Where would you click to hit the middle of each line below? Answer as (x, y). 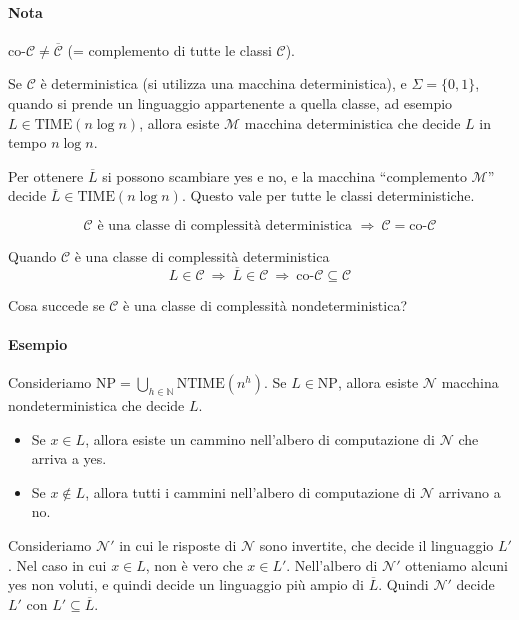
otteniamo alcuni (456, 564)
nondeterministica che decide (96, 404)
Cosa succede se (56, 304)
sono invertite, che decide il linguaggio (376, 544)
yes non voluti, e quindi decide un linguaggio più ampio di (186, 584)
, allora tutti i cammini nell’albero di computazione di (250, 491)
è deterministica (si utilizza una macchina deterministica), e (223, 83)
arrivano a (469, 491)
